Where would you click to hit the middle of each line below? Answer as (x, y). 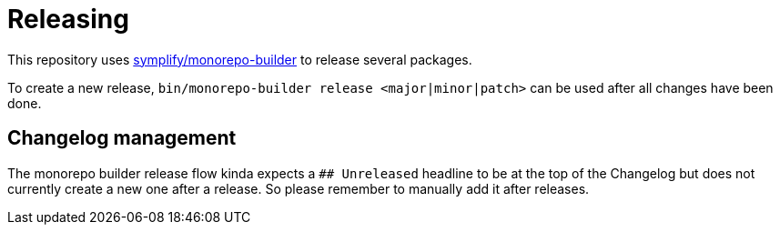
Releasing (68, 19)
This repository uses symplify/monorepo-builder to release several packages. (240, 59)
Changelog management (122, 138)
